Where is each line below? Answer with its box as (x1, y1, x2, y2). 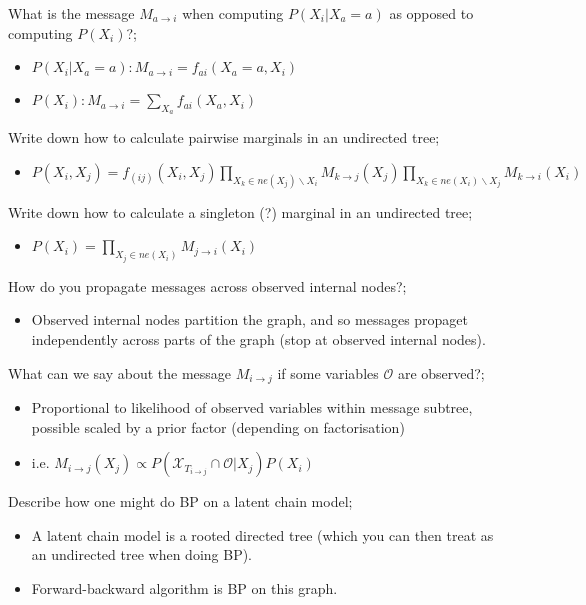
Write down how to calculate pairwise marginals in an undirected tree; (8, 127, 440, 148)
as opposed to (389, 3, 474, 23)
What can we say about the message (8, 362, 232, 383)
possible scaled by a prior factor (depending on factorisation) (31, 416, 405, 437)
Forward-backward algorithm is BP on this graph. (31, 578, 338, 599)
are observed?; (397, 362, 485, 383)
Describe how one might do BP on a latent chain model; (8, 491, 353, 512)
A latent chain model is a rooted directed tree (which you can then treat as (31, 524, 494, 545)
